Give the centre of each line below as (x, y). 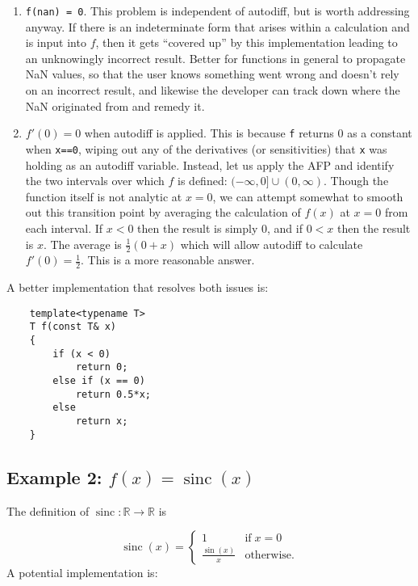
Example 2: (54, 476)
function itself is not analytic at (104, 196)
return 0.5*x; (113, 394)
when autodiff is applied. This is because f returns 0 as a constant (248, 133)
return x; (102, 421)
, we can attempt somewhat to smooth (308, 196)
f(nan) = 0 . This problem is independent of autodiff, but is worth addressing (217, 11)
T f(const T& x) (73, 327)
